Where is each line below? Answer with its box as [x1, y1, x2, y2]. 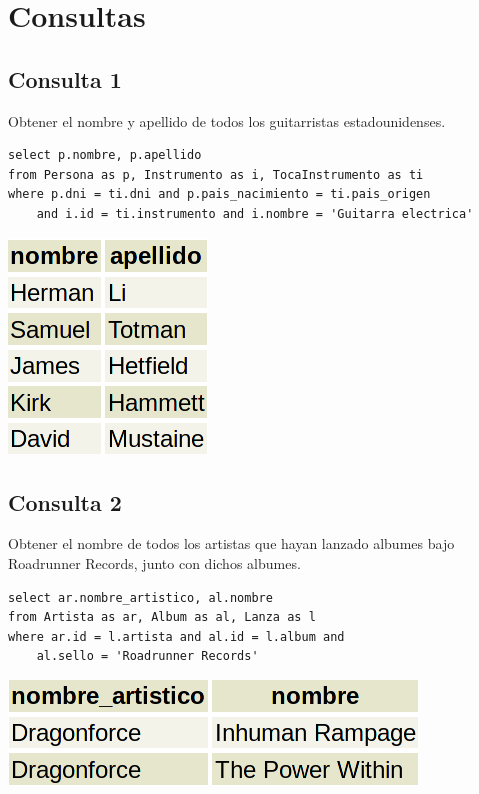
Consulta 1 [8, 63, 122, 94]
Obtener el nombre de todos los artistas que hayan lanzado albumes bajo [8, 533, 455, 554]
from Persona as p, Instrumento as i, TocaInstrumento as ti [8, 167, 424, 182]
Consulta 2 [8, 486, 122, 517]
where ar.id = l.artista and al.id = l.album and [8, 629, 345, 644]
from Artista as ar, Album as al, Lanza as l [8, 610, 316, 625]
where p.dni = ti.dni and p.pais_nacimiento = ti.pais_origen [8, 187, 431, 202]
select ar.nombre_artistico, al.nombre [8, 590, 273, 605]
